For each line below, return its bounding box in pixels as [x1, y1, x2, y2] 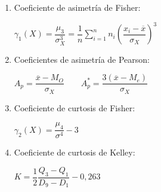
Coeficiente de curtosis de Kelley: [14, 146, 135, 159]
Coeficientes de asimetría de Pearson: [14, 53, 150, 65]
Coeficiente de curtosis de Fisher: [14, 101, 135, 114]
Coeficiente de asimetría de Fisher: [14, 1, 141, 13]
